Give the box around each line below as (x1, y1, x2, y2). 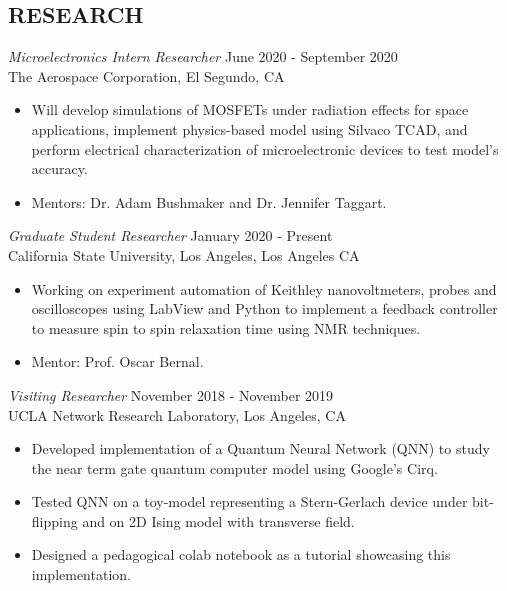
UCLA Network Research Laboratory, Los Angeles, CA (8, 404, 346, 425)
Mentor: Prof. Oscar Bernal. (31, 351, 204, 372)
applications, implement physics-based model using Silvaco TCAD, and (31, 118, 468, 139)
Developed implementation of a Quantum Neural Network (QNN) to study (31, 438, 490, 459)
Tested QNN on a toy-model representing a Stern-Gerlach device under (31, 491, 468, 512)
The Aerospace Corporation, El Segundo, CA (8, 65, 285, 86)
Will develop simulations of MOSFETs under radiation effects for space (31, 99, 469, 120)
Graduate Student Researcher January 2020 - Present (8, 225, 333, 246)
